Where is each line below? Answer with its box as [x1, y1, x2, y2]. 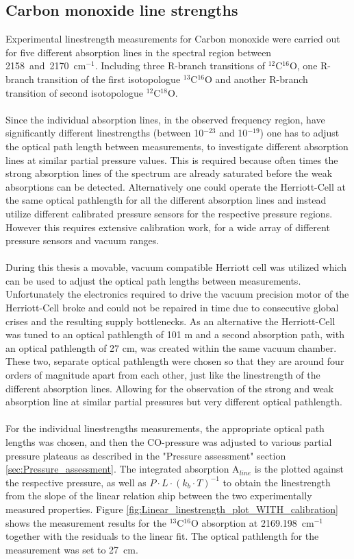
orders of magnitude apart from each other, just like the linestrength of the [5, 368, 320, 382]
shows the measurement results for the [5, 515, 166, 530]
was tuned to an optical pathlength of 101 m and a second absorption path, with [5, 327, 344, 342]
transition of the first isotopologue [37, 71, 181, 86]
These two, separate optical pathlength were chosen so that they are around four [5, 354, 344, 368]
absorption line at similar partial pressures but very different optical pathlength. [5, 394, 342, 409]
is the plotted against [254, 462, 344, 476]
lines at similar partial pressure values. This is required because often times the [5, 152, 338, 167]
